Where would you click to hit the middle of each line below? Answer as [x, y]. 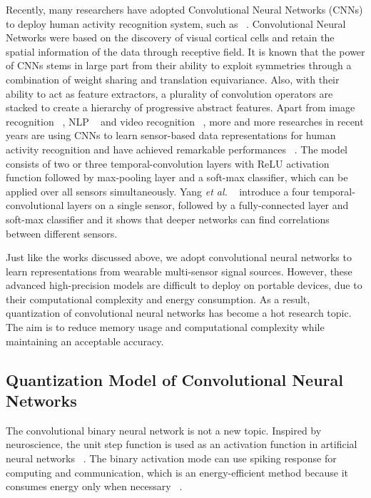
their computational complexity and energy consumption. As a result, [158, 299]
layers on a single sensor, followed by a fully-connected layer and [208, 205]
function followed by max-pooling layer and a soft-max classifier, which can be [177, 177]
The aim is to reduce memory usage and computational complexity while [165, 327]
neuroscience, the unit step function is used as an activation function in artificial [182, 444]
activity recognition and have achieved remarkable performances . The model [177, 149]
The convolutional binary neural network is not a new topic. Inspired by [164, 430]
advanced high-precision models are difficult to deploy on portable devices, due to [184, 285]
